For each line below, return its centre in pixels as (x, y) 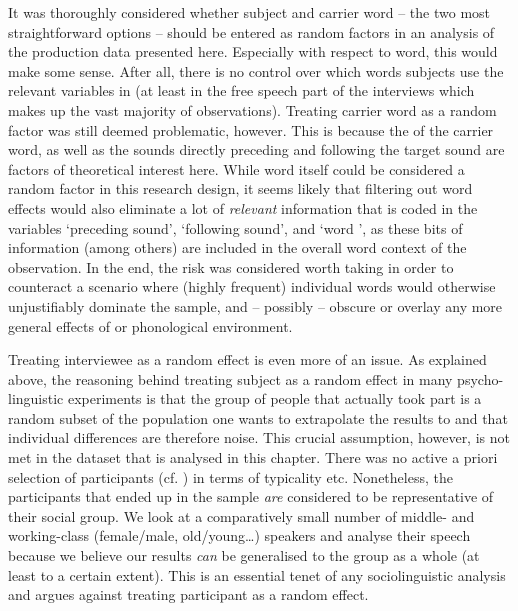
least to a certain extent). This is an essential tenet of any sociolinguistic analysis (257, 574)
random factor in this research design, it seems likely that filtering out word (240, 188)
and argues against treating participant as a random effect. (188, 594)
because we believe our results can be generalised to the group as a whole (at (244, 555)
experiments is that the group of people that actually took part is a (274, 398)
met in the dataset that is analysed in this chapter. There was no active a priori (253, 457)
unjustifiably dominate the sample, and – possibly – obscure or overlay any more (255, 305)
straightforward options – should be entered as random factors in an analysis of (251, 31)
